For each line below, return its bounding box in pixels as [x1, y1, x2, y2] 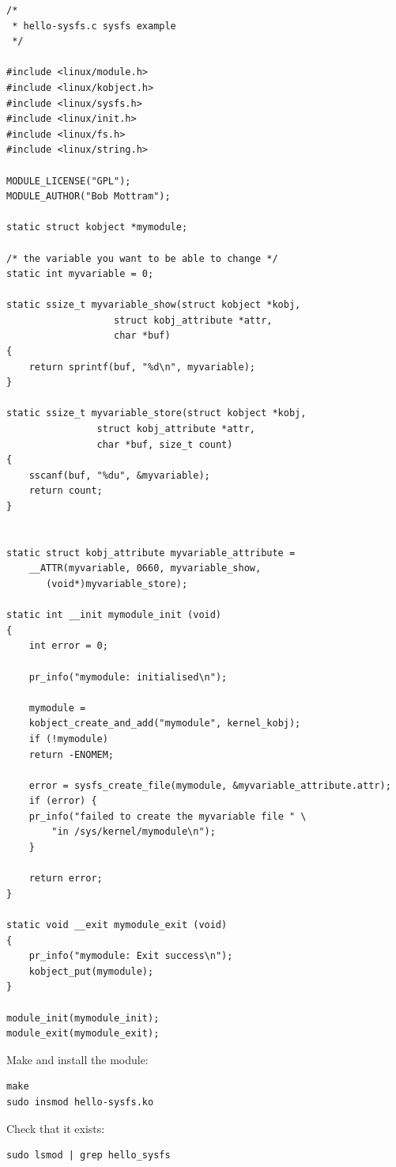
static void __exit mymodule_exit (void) [6, 919, 228, 931]
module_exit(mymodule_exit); [6, 1028, 160, 1040]
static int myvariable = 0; [6, 268, 154, 280]
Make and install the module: [6, 1051, 149, 1067]
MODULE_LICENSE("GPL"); [6, 175, 131, 187]
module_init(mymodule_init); [6, 1012, 160, 1024]
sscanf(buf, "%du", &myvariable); [28, 469, 210, 481]
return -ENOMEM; [28, 748, 115, 760]
